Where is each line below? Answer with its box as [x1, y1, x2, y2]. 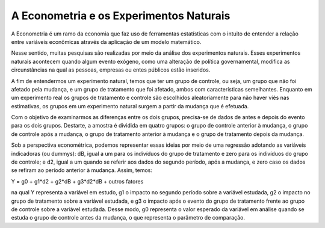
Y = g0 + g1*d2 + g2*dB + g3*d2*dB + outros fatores [11, 177, 144, 185]
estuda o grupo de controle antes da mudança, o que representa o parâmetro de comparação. [11, 214, 246, 221]
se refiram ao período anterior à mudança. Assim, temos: [11, 167, 153, 174]
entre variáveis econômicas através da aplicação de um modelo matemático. [11, 38, 202, 45]
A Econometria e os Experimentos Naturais [11, 9, 231, 22]
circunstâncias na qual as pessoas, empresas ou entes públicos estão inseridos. [11, 66, 211, 73]
